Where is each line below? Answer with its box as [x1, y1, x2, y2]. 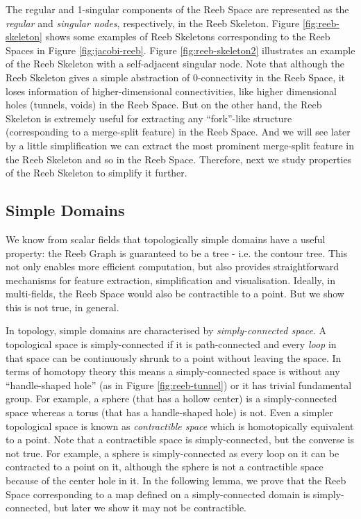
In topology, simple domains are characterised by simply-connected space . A [6, 323, 326, 338]
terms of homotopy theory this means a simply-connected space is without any [6, 364, 340, 379]
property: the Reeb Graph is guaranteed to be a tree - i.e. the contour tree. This [6, 245, 348, 260]
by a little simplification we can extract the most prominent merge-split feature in [6, 138, 355, 152]
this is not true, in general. [6, 299, 119, 314]
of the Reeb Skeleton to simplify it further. [6, 165, 187, 180]
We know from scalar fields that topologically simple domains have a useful [6, 231, 326, 246]
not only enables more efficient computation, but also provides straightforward [6, 259, 339, 274]
